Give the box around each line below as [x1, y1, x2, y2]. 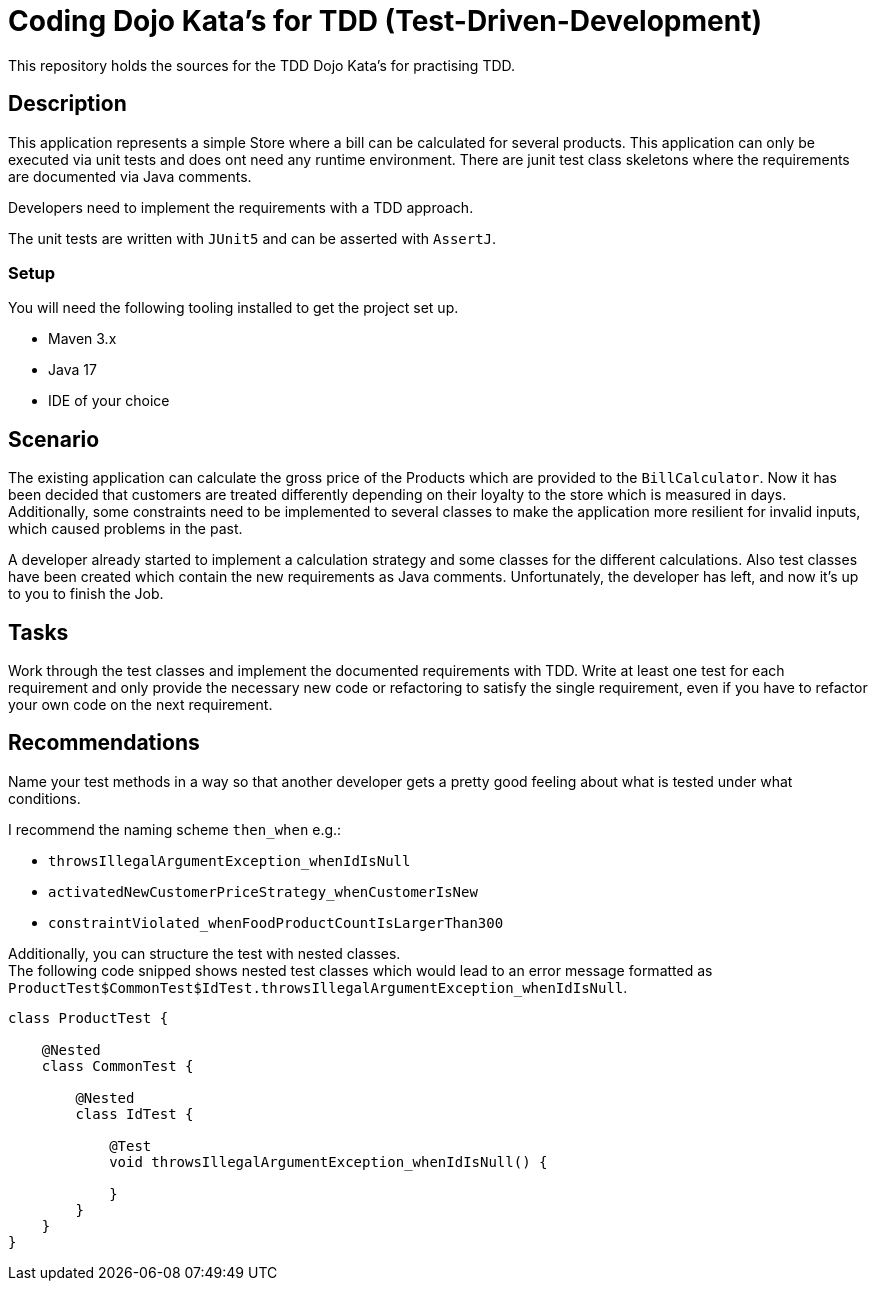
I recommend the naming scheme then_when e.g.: [8, 820, 342, 838]
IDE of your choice [48, 392, 170, 410]
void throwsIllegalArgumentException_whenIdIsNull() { [109, 1153, 548, 1170]
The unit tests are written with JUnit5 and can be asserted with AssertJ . [8, 229, 497, 247]
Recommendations [8, 730, 200, 756]
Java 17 [48, 361, 97, 379]
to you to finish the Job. [8, 585, 164, 603]
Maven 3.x [48, 330, 117, 348]
